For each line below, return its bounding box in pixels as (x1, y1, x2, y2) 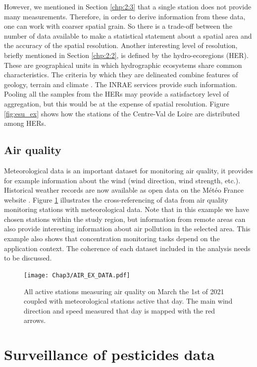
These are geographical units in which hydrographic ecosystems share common (4, 59, 242, 70)
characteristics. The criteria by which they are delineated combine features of (4, 69, 238, 80)
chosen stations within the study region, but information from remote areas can (4, 213, 246, 224)
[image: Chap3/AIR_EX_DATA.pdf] (24, 271, 130, 279)
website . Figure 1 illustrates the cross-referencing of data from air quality (4, 194, 228, 205)
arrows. (24, 315, 46, 325)
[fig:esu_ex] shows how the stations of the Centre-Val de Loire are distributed (4, 108, 240, 118)
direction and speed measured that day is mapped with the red (24, 305, 215, 315)
